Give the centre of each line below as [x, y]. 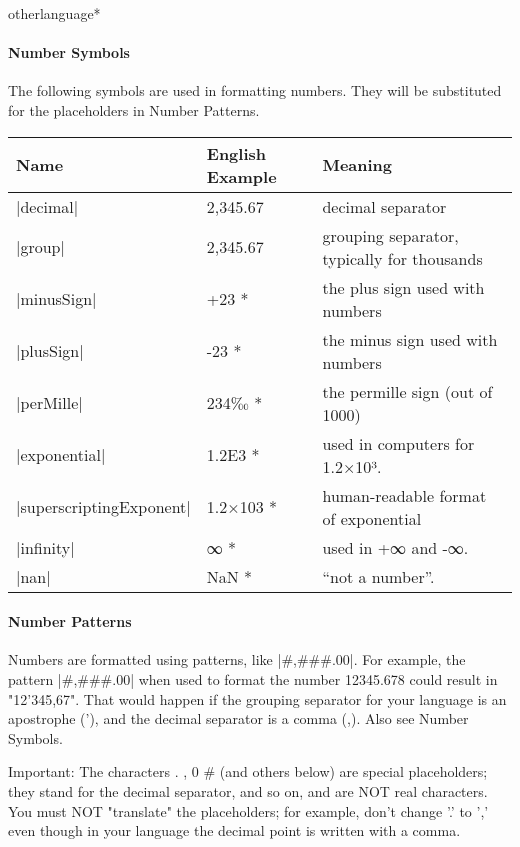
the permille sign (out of [407, 391]
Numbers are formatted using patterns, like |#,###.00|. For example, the [237, 659]
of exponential [372, 518]
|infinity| [45, 547]
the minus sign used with [410, 339]
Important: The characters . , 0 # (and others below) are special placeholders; [248, 771]
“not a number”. [378, 576]
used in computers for [398, 443]
